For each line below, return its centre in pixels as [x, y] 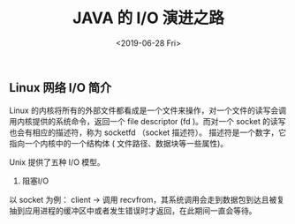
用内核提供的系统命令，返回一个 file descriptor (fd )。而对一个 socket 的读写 [147, 122]
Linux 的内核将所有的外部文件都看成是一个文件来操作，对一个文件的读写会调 [148, 110]
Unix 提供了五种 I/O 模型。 [57, 162]
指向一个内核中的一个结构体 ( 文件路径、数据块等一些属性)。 [119, 144]
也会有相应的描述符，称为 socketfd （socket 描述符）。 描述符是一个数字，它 [148, 132]
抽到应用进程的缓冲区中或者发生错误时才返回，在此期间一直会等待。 [133, 211]
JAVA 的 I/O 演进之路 [148, 18]
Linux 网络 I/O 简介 [61, 88]
